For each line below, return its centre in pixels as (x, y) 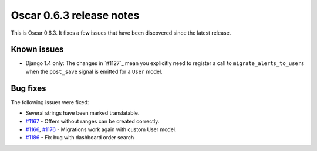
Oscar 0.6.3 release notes (75, 15)
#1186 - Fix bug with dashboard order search (80, 138)
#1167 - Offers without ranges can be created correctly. (92, 121)
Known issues (37, 49)
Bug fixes (28, 88)
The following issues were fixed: (50, 102)
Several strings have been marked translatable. (82, 113)
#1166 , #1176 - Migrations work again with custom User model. (101, 129)
